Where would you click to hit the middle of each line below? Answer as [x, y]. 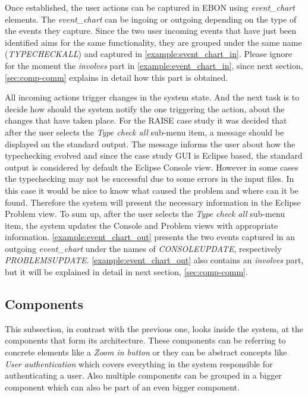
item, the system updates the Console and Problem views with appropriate [142, 225]
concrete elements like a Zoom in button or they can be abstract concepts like [146, 352]
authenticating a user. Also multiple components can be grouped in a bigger [143, 375]
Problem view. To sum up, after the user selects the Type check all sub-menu [145, 214]
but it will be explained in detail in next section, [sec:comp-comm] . [126, 272]
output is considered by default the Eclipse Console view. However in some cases [152, 167]
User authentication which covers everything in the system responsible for [139, 363]
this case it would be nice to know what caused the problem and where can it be [152, 190]
